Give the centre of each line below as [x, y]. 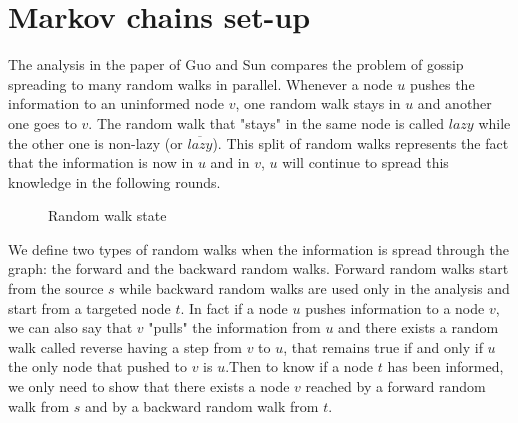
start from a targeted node [89, 307]
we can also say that [70, 327]
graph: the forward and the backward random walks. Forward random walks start [258, 268]
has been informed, [445, 366]
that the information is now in [101, 162]
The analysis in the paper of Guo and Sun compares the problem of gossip [236, 64]
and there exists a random [418, 327]
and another [454, 103]
